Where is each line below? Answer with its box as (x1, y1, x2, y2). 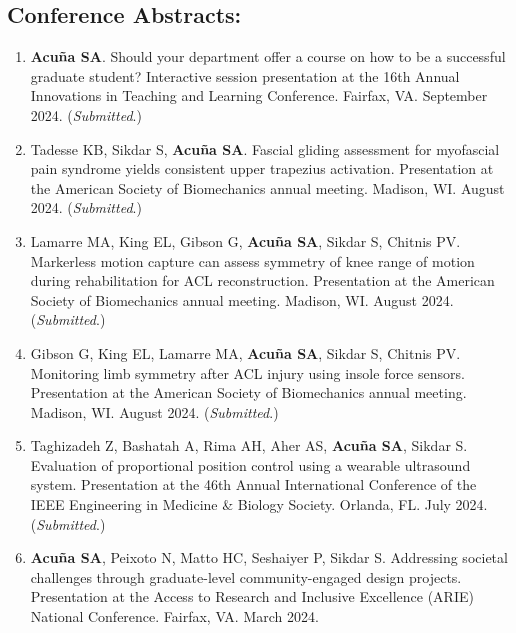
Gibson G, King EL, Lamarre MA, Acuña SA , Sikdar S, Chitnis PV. (30, 342, 461, 363)
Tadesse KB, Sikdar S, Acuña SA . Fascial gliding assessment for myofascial (30, 138, 500, 159)
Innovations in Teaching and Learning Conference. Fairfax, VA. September (30, 85, 488, 106)
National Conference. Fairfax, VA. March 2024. (30, 606, 319, 627)
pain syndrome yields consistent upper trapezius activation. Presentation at (30, 158, 494, 179)
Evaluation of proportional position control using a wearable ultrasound (30, 454, 471, 475)
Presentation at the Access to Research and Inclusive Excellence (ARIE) (30, 586, 474, 607)
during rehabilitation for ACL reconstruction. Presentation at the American (30, 270, 495, 291)
